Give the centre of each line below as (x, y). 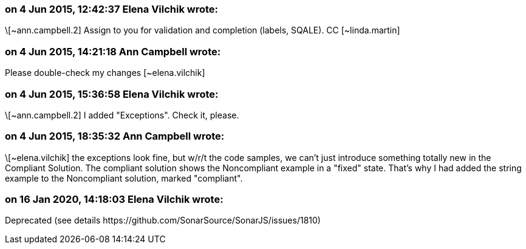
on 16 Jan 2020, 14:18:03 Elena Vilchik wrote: (114, 199)
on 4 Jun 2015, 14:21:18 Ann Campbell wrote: (113, 51)
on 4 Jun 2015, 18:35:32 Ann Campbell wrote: (115, 136)
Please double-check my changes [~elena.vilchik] (105, 73)
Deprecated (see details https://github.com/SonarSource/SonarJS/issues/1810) (163, 220)
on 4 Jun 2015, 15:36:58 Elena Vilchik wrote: (112, 94)
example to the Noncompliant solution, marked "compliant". (124, 178)
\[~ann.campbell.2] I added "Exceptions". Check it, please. (122, 115)
